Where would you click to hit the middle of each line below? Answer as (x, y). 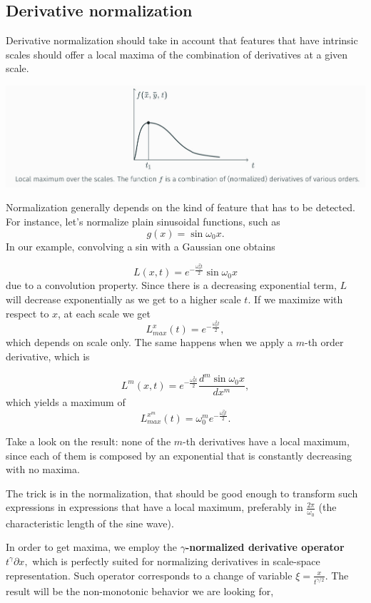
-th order (324, 342)
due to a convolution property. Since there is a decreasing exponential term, (171, 285)
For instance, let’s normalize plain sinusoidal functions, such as (143, 222)
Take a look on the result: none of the (88, 441)
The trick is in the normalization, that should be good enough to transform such (182, 493)
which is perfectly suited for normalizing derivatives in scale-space (176, 561)
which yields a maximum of (66, 402)
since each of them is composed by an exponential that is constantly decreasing (179, 455)
